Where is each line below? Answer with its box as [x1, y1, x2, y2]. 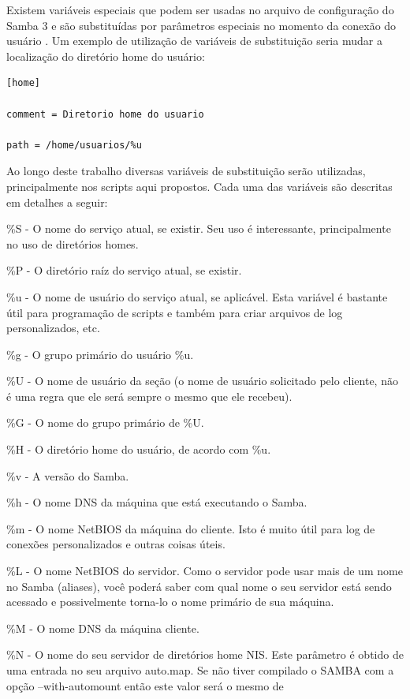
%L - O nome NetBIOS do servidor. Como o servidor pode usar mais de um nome [6, 563, 403, 579]
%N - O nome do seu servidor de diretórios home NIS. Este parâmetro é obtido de [6, 646, 404, 663]
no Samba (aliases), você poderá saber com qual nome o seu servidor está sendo [6, 578, 392, 594]
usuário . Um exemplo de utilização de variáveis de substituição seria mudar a [6, 32, 382, 49]
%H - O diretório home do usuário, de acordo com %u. [6, 441, 271, 458]
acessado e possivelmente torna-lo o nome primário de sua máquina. [6, 593, 334, 610]
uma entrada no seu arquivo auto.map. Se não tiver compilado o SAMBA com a [6, 662, 394, 678]
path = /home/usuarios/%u [6, 139, 142, 151]
